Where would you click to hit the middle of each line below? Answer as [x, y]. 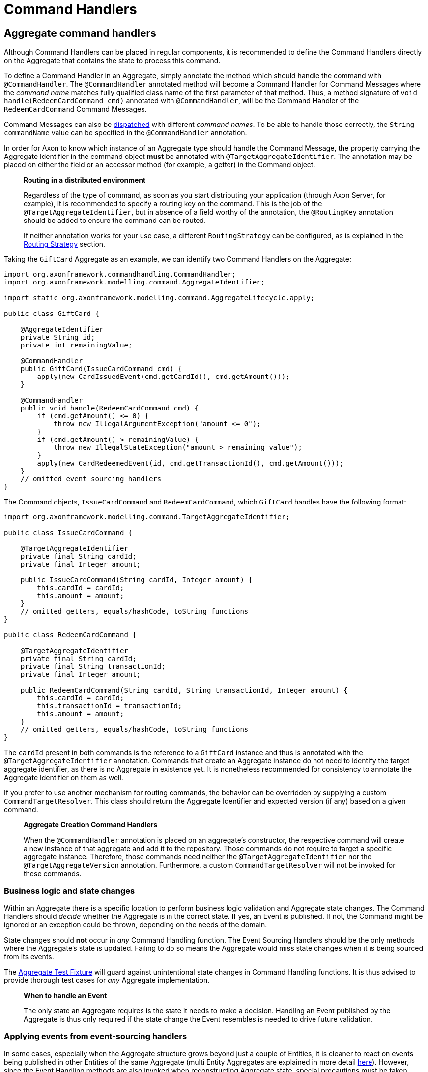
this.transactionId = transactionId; [110, 706]
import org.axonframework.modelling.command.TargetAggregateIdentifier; [147, 517]
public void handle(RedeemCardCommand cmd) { [110, 408]
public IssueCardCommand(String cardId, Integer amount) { [136, 580]
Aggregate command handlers [80, 33]
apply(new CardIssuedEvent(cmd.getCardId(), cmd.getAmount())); [163, 377]
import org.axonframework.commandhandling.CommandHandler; [120, 274]
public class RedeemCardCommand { [70, 635]
